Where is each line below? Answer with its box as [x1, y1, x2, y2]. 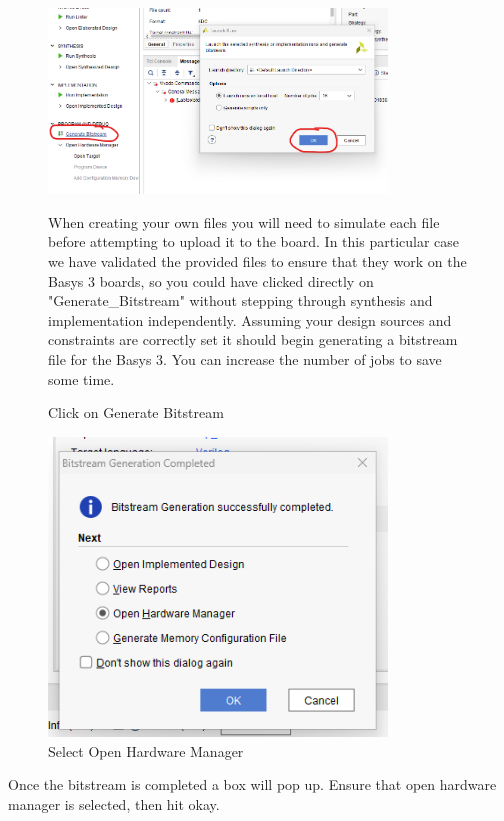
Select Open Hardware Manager [48, 740, 244, 761]
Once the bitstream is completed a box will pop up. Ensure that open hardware [8, 774, 497, 795]
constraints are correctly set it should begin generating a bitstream [48, 329, 458, 350]
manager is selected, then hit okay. [8, 794, 220, 814]
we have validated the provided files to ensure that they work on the [48, 250, 467, 271]
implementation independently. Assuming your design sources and [48, 309, 452, 330]
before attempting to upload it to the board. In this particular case [48, 231, 460, 252]
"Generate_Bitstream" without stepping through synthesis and [48, 290, 433, 311]
